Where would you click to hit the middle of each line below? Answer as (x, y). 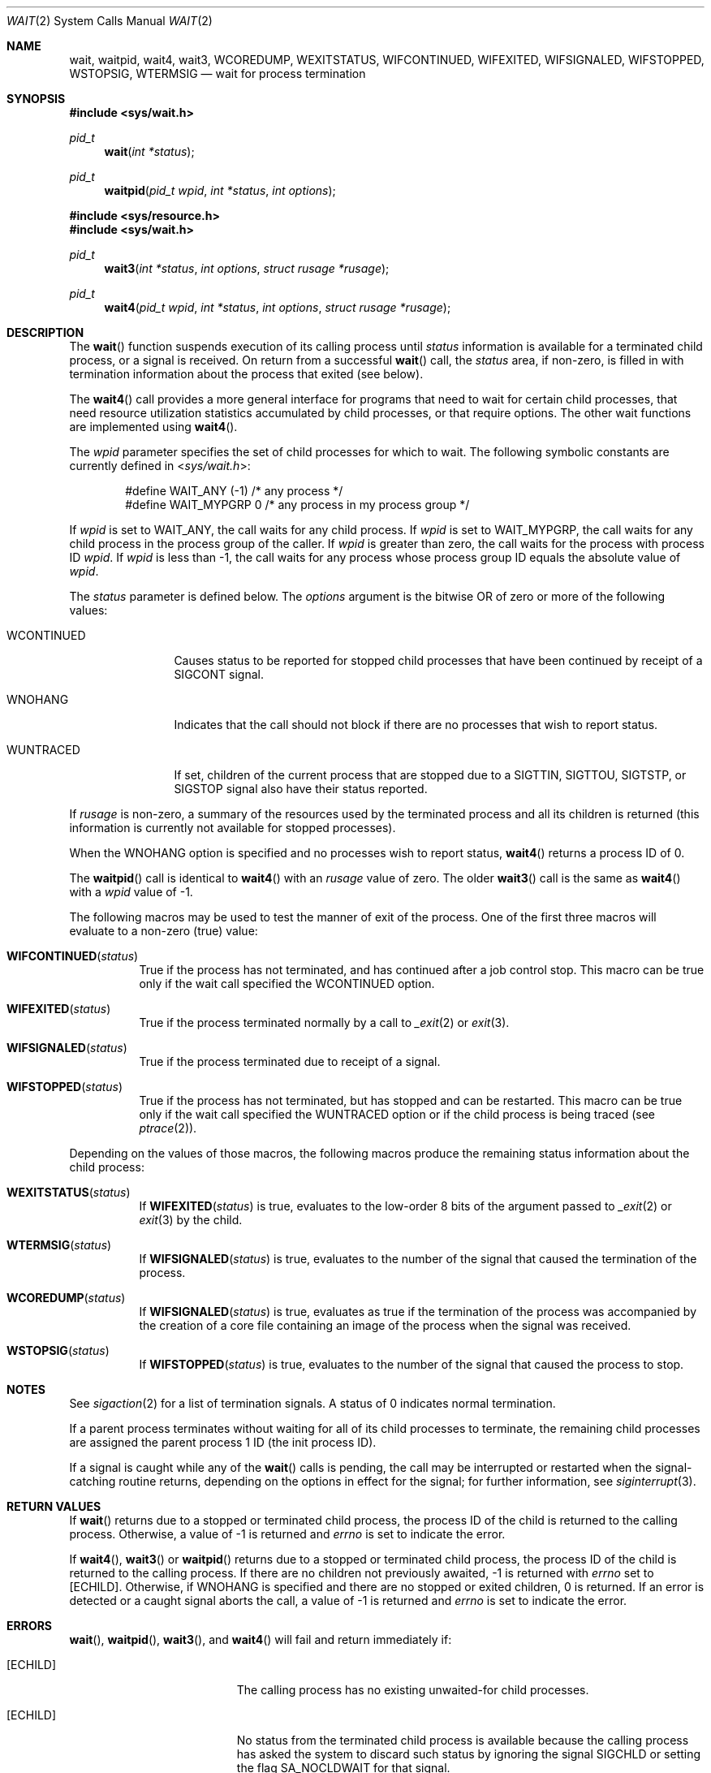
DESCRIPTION (45, 332)
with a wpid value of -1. (131, 892)
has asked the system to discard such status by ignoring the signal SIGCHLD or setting (469, 1754)
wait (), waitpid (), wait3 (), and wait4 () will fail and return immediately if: (261, 1639)
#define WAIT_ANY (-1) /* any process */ (234, 491)
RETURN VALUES (54, 1506)
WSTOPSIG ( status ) (58, 1350)
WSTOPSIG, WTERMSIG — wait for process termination (218, 73)
